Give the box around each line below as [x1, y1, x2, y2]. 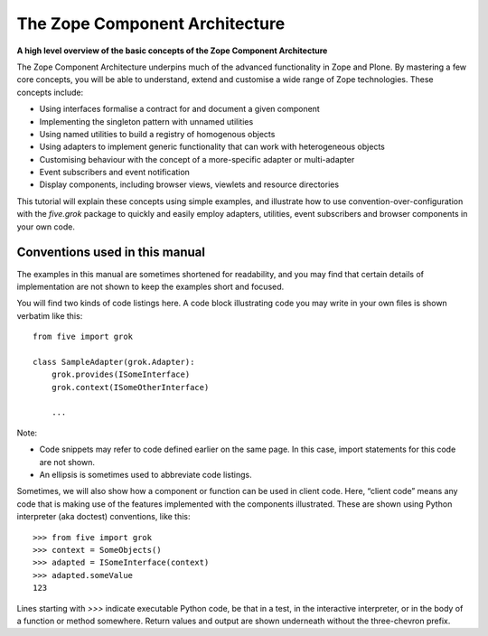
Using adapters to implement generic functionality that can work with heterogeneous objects [39, 141, 386, 153]
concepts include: [16, 87, 84, 98]
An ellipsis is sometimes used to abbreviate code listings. [39, 470, 252, 480]
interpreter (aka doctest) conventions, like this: [16, 511, 191, 522]
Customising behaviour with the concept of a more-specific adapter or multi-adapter [39, 154, 355, 164]
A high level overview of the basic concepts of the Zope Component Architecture [16, 45, 328, 56]
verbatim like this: [16, 310, 83, 321]
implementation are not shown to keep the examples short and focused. [16, 281, 285, 292]
